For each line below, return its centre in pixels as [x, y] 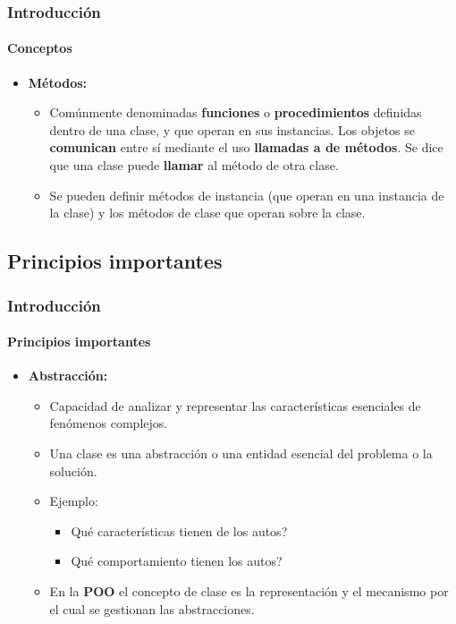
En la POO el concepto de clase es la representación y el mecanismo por [249, 590]
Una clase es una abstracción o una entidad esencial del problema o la [241, 453]
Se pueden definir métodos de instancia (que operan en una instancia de [247, 195]
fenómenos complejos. [109, 423]
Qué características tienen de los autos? [179, 530]
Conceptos [40, 48]
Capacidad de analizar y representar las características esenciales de [235, 405]
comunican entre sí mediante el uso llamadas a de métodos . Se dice [246, 147]
